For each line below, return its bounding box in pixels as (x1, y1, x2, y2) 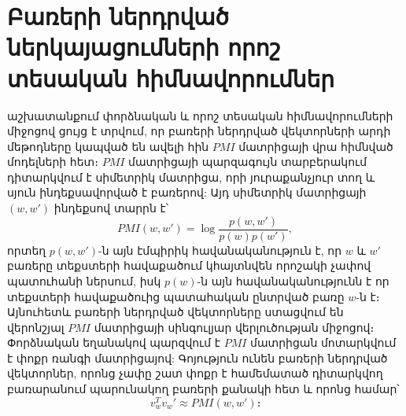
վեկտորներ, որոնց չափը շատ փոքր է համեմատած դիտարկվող (7, 365, 383, 381)
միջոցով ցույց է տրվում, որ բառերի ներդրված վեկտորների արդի (7, 123, 391, 139)
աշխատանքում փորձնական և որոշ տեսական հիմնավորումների (7, 107, 393, 123)
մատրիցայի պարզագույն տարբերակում (128, 153, 367, 170)
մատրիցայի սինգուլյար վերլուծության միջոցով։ (94, 318, 375, 335)
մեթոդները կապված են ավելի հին (7, 138, 209, 154)
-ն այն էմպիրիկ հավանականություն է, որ (98, 241, 342, 258)
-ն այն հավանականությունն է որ (197, 272, 389, 289)
